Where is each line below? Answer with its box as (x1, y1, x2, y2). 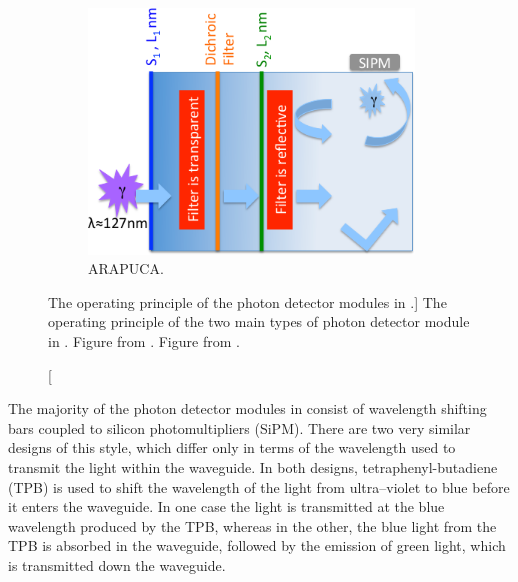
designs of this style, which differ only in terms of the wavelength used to (8, 437, 456, 458)
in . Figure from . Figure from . (48, 330, 240, 351)
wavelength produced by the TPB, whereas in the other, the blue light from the (8, 515, 497, 536)
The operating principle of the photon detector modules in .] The (48, 291, 447, 312)
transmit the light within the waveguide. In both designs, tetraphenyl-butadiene (8, 456, 498, 477)
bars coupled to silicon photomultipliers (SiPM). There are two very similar (8, 417, 471, 438)
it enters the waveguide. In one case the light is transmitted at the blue (8, 496, 445, 517)
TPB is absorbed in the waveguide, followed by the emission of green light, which (8, 535, 506, 556)
